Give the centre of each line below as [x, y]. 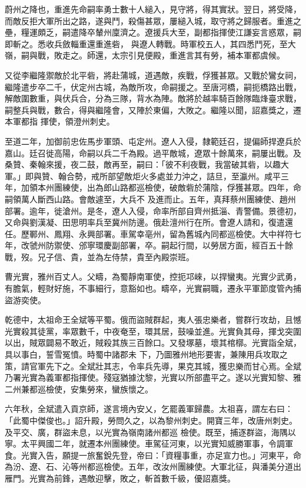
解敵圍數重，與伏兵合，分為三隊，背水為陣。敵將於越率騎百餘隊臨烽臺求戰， [153, 98]
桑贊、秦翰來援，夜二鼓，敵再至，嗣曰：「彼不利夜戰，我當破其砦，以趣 [143, 164]
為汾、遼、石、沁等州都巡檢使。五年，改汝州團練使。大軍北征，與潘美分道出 [153, 466]
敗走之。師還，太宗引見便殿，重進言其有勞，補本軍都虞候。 [169, 55]
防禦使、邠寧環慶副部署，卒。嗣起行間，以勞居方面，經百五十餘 [169, 245]
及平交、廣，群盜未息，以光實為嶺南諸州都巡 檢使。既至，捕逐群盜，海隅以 [150, 432]
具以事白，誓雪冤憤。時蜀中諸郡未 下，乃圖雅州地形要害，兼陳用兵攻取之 [146, 354]
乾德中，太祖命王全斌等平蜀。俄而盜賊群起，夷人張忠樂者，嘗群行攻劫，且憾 [153, 320]
